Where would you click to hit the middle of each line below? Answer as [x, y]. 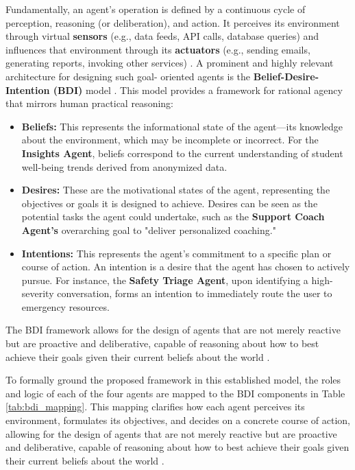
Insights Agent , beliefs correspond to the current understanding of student [182, 153]
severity [38, 293]
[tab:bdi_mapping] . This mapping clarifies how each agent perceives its [155, 407]
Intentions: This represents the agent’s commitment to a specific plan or [176, 253]
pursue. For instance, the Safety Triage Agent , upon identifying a [165, 280]
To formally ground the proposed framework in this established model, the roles [173, 380]
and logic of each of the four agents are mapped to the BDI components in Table [175, 393]
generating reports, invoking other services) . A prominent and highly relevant [170, 63]
